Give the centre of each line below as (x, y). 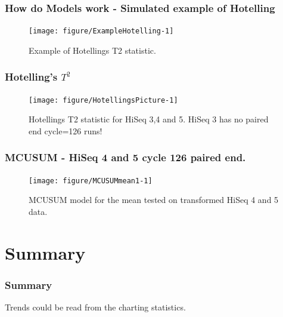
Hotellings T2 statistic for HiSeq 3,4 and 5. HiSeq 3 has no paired (149, 119)
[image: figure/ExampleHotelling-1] (101, 31)
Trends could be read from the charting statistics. (95, 307)
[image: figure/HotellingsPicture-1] (103, 100)
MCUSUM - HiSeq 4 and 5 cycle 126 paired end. (125, 157)
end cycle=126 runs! (66, 130)
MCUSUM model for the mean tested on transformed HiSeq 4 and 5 (154, 200)
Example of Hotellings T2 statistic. (92, 50)
